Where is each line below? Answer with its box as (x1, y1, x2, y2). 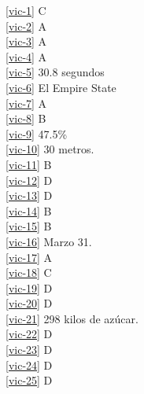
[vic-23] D (6, 341, 53, 358)
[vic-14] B (6, 202, 52, 219)
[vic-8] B (6, 110, 46, 127)
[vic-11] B (6, 156, 52, 172)
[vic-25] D (6, 372, 53, 388)
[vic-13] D (6, 187, 53, 204)
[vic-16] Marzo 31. (6, 233, 92, 249)
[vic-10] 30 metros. (6, 141, 94, 157)
